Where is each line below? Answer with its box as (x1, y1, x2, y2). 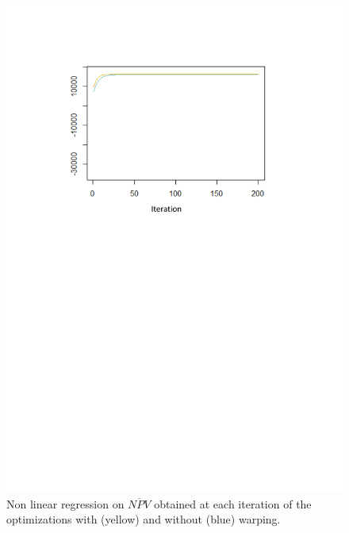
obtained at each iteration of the (154, 495, 312, 512)
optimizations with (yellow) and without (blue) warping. (6, 511, 281, 527)
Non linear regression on (6, 495, 125, 512)
